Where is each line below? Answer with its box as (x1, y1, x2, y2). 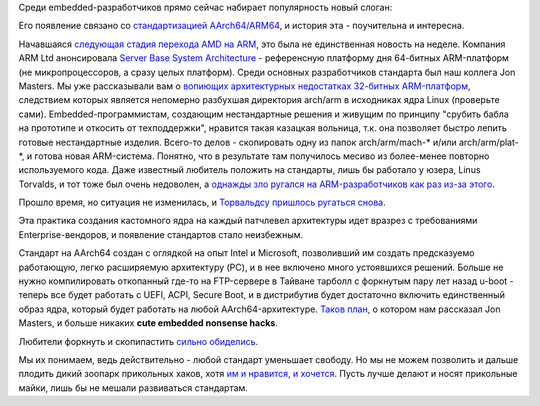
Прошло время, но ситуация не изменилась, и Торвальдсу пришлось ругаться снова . (18, 196, 387, 209)
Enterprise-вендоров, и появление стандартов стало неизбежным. (18, 228, 304, 240)
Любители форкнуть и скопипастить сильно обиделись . (18, 335, 259, 347)
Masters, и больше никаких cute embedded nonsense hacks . (18, 317, 279, 329)
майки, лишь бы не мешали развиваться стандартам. (18, 381, 249, 394)
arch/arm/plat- (458, 136, 519, 148)
